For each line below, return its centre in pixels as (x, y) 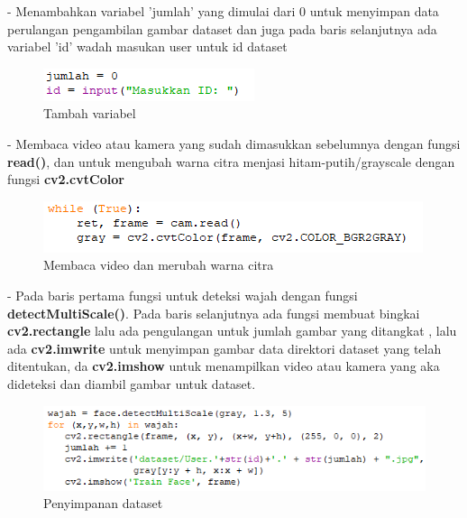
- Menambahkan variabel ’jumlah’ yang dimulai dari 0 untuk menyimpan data (223, 11)
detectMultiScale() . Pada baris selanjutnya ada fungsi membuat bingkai (214, 313)
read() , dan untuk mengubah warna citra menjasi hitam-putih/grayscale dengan (231, 161)
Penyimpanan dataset (103, 503)
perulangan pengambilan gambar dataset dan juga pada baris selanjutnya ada (222, 28)
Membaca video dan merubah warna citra (159, 265)
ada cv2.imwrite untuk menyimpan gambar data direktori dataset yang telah (224, 348)
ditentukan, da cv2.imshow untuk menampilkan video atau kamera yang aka (224, 366)
